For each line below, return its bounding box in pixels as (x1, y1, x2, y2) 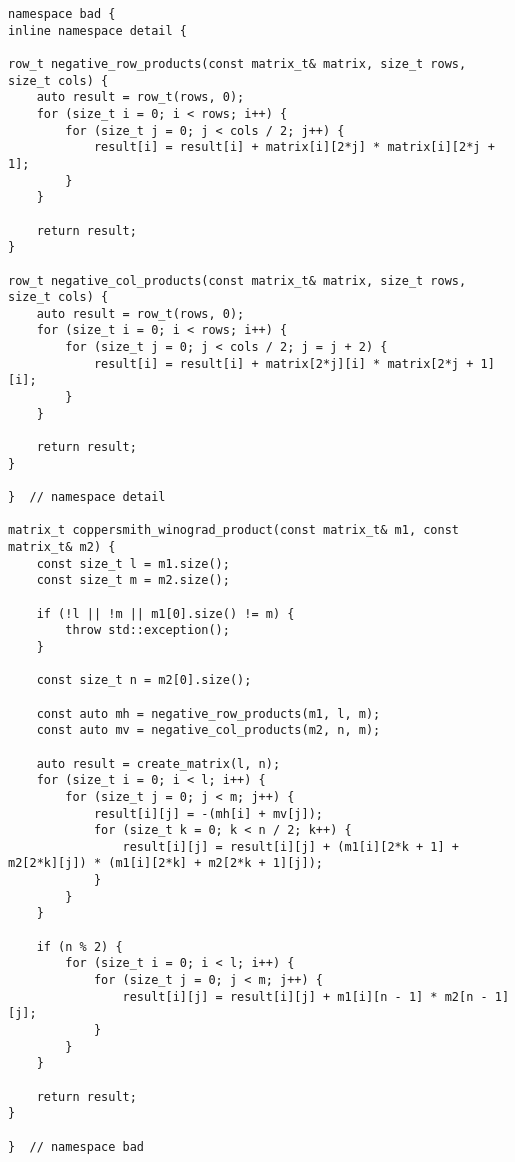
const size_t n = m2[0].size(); (36, 673, 252, 688)
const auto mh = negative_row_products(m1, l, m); (36, 706, 381, 721)
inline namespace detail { (8, 23, 187, 38)
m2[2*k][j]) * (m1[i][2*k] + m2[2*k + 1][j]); (8, 856, 323, 871)
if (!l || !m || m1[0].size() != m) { (36, 606, 295, 621)
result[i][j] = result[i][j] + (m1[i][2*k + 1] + (122, 839, 460, 854)
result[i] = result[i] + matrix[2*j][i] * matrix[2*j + (93, 356, 474, 371)
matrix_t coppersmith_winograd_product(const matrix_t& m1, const (8, 523, 460, 538)
